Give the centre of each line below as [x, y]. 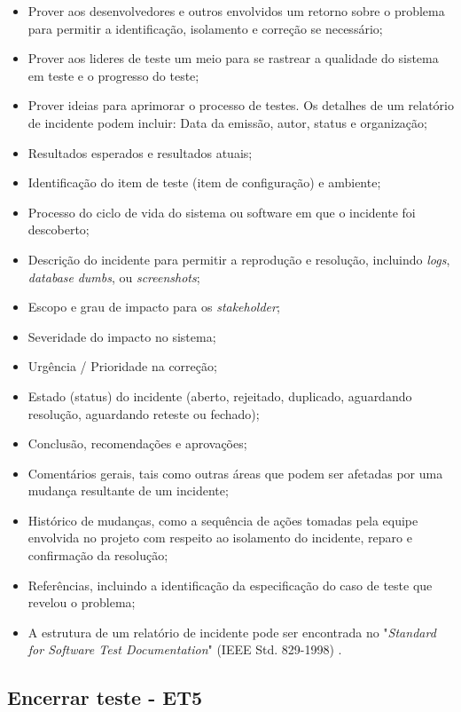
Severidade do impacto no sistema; [122, 336]
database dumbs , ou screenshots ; [114, 277]
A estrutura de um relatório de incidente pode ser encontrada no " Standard [232, 632]
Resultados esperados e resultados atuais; [140, 152]
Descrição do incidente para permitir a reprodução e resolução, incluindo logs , [239, 259]
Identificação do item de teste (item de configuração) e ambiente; [204, 182]
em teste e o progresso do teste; [113, 75]
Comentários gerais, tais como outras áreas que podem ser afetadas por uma [235, 473]
